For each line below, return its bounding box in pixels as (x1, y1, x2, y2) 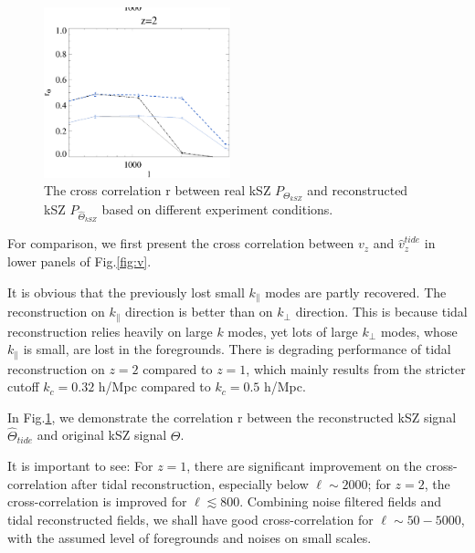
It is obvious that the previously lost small (7, 282, 245, 301)
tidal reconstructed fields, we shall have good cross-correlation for (7, 509, 374, 528)
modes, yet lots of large (227, 321, 358, 340)
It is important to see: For (7, 456, 153, 475)
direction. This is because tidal (295, 302, 468, 321)
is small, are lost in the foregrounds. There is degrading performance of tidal (23, 339, 451, 359)
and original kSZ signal (37, 425, 167, 444)
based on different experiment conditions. (101, 200, 333, 219)
